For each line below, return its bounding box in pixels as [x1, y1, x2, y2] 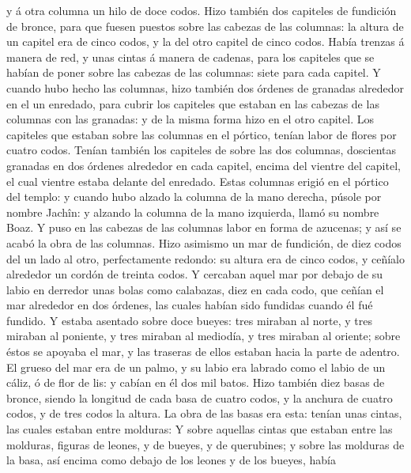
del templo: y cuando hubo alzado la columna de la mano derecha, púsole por [6, 188, 382, 205]
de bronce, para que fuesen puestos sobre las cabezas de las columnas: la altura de [6, 17, 404, 34]
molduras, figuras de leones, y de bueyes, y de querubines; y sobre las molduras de [6, 436, 405, 452]
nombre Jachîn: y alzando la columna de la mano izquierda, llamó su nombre [6, 203, 379, 220]
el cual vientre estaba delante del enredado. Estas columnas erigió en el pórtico [6, 172, 389, 189]
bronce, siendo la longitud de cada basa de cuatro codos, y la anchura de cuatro [6, 389, 393, 406]
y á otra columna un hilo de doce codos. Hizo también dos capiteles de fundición [6, 2, 397, 18]
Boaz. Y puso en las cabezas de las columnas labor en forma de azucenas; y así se [6, 219, 402, 236]
